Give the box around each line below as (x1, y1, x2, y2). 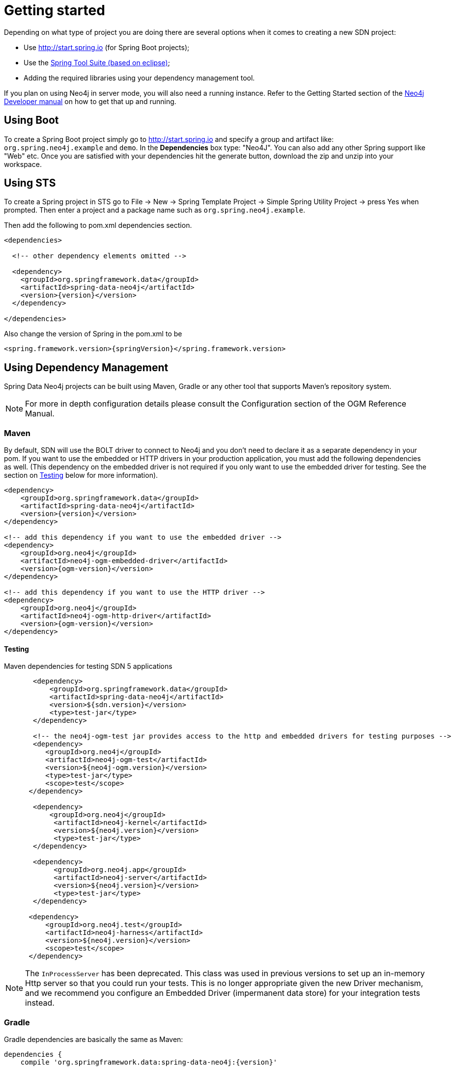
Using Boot (4, 114, 59, 127)
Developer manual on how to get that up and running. (4, 97, 176, 106)
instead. (25, 998, 55, 1008)
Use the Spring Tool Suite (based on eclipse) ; (24, 58, 170, 67)
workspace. (4, 160, 42, 168)
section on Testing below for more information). (4, 471, 158, 480)
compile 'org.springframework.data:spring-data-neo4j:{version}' (20, 1058, 278, 1066)
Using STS (4, 177, 56, 190)
